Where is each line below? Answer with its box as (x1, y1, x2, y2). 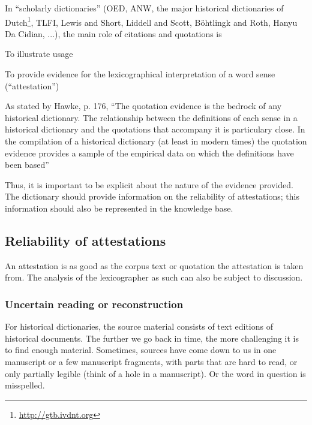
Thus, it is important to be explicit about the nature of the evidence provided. (5, 178, 293, 191)
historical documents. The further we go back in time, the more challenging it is (5, 331, 299, 344)
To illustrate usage (5, 47, 73, 60)
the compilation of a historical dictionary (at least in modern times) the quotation (5, 135, 307, 147)
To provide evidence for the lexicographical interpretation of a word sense (5, 68, 275, 80)
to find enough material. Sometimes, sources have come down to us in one (5, 343, 277, 356)
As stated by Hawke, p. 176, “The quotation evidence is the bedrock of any (5, 100, 282, 112)
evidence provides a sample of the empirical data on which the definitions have (5, 146, 294, 159)
